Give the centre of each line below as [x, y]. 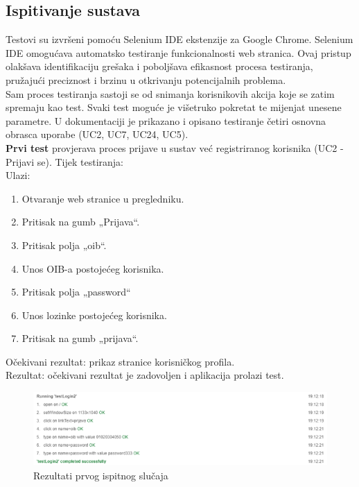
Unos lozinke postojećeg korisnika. [94, 315]
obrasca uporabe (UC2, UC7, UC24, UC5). [97, 134]
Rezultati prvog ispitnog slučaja [101, 475]
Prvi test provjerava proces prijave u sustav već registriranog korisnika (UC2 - [175, 147]
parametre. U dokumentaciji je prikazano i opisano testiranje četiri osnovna [166, 120]
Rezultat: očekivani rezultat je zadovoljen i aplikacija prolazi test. [145, 375]
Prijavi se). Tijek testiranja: [65, 161]
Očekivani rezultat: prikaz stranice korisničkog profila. [120, 361]
